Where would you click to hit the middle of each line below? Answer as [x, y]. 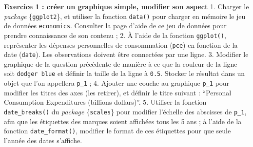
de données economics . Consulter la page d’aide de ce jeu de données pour [115, 26]
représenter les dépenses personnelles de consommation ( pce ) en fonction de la [121, 45]
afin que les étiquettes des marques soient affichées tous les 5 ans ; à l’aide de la [123, 121]
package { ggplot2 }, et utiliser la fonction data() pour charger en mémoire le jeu [125, 16]
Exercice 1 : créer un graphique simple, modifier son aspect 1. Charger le [126, 6]
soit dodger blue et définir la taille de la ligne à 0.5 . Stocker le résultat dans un [125, 73]
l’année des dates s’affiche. [43, 140]
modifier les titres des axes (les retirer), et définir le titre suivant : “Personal [118, 92]
